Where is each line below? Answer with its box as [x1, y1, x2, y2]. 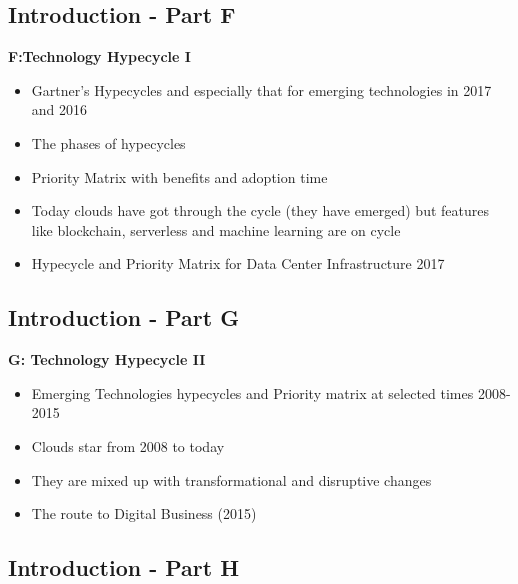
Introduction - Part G [8, 302, 240, 333]
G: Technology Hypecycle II [8, 349, 206, 370]
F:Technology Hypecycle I [8, 46, 191, 67]
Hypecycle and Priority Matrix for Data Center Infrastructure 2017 [31, 253, 445, 274]
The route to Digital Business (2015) [31, 503, 257, 524]
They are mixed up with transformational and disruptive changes [31, 469, 432, 490]
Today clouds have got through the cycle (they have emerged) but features [31, 200, 489, 221]
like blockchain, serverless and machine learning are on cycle [31, 219, 401, 240]
